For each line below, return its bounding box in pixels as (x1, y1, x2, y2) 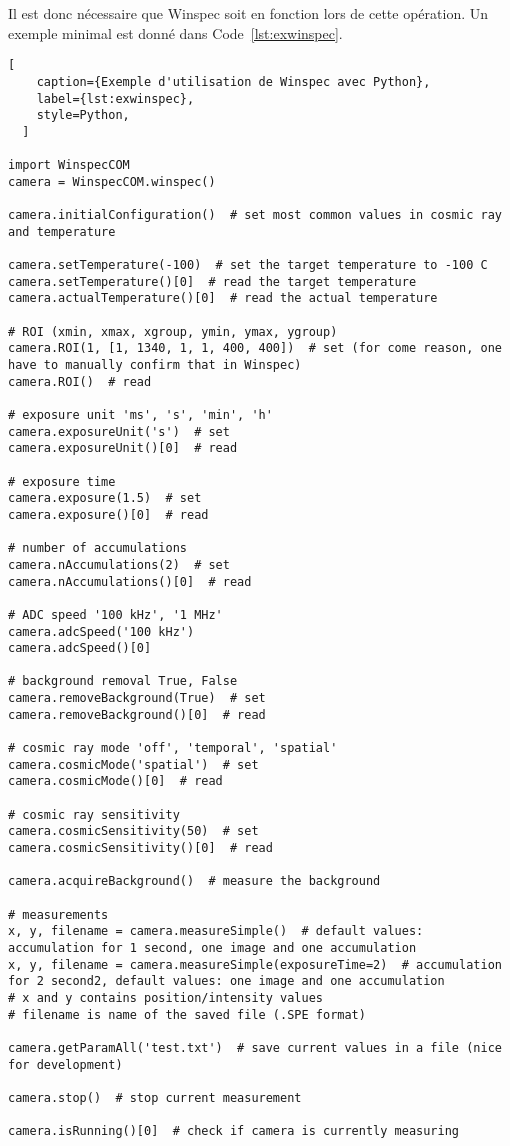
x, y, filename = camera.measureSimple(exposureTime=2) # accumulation (8, 957, 502, 972)
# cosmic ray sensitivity (8, 807, 180, 822)
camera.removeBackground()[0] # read (8, 707, 266, 722)
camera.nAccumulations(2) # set (8, 557, 230, 572)
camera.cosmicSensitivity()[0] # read (8, 841, 273, 856)
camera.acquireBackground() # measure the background (8, 874, 381, 889)
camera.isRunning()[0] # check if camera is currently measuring (8, 1124, 460, 1139)
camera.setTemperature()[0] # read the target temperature (8, 274, 417, 289)
